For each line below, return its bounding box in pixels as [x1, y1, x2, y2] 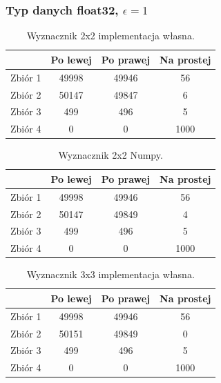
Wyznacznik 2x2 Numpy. [58, 148, 163, 162]
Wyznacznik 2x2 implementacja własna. [26, 28, 195, 43]
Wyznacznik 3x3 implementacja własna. [26, 267, 195, 282]
